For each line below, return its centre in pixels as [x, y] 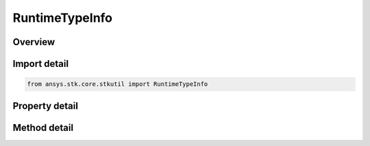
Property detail [46, 106]
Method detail [43, 127]
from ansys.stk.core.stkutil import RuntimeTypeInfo [118, 84]
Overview [34, 42]
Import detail [40, 64]
